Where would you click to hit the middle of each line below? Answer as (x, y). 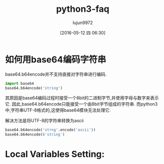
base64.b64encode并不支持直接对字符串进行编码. (56, 74)
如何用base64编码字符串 (56, 59)
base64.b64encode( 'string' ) (34, 88)
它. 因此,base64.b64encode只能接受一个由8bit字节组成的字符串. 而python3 (81, 104)
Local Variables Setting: (55, 154)
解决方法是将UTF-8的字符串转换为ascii (44, 121)
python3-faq (83, 9)
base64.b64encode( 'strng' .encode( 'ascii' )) (50, 130)
